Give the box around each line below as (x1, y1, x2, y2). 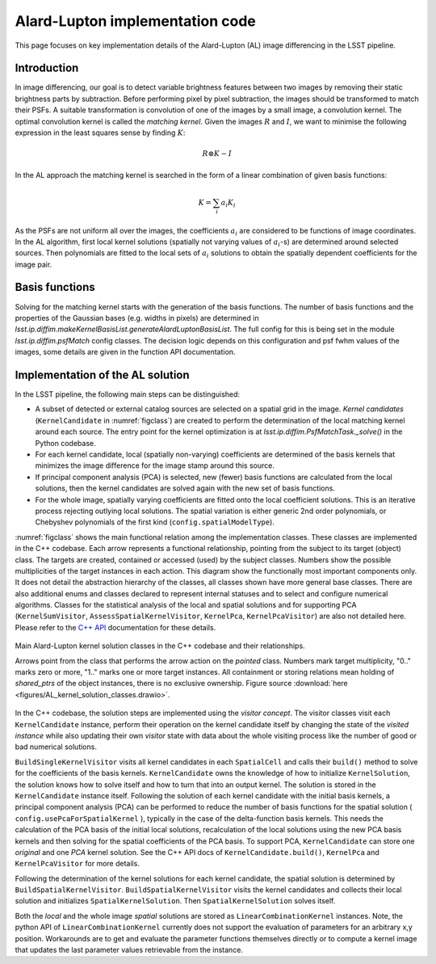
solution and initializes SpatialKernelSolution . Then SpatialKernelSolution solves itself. (15, 896, 336, 906)
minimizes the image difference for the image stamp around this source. (35, 461, 275, 470)
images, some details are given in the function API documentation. (15, 347, 236, 357)
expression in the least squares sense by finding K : (15, 128, 186, 137)
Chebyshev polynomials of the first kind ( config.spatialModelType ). (35, 517, 275, 527)
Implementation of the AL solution (15, 368, 190, 381)
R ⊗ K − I (202, 149, 232, 158)
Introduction (15, 61, 79, 75)
